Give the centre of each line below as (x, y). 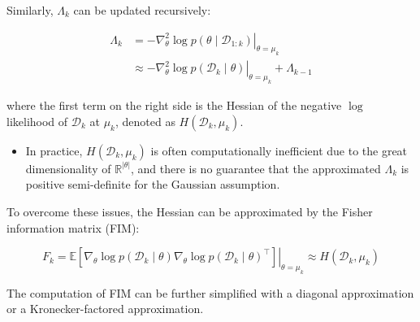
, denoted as (145, 121)
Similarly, (30, 10)
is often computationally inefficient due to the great (279, 150)
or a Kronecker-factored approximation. (105, 309)
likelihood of (37, 121)
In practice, (54, 150)
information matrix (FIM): (73, 227)
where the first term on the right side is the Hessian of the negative (174, 105)
